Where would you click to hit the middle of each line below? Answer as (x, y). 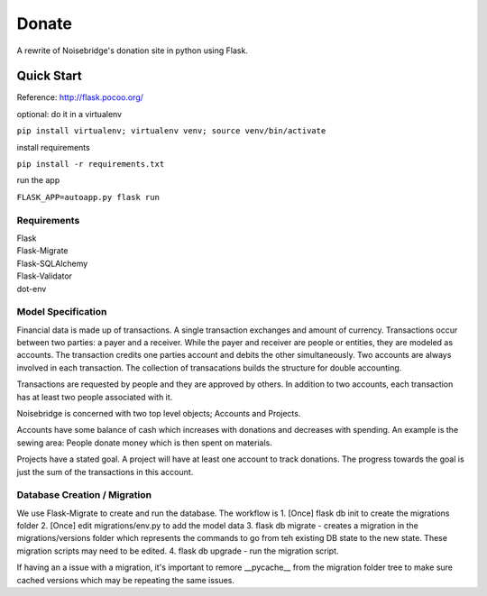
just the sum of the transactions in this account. (105, 472)
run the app (38, 180)
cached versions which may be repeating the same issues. (125, 580)
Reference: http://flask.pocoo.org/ (80, 97)
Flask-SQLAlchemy (52, 263)
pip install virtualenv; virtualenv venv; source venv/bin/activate (171, 131)
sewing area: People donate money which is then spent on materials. (144, 443)
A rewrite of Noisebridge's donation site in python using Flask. (132, 50)
